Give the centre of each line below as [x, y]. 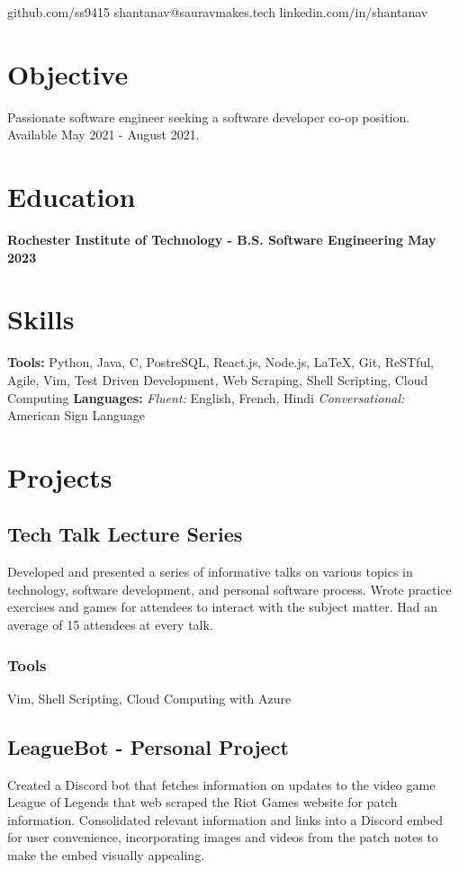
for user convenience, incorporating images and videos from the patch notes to [223, 837]
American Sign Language [76, 415]
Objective [68, 73]
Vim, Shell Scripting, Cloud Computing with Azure [149, 698]
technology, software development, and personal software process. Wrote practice [229, 589]
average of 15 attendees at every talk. [110, 625]
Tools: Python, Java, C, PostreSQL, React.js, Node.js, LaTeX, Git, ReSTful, [220, 362]
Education [72, 197]
